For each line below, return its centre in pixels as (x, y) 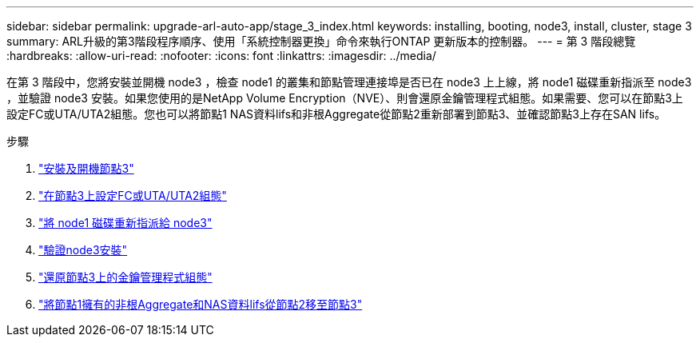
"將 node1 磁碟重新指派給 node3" (125, 223)
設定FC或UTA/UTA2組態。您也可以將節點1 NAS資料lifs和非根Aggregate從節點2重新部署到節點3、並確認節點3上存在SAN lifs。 (336, 114)
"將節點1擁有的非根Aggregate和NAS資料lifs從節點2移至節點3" (201, 304)
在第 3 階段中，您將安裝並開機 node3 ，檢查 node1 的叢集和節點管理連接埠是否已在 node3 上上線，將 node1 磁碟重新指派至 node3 (349, 82)
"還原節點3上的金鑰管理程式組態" (125, 277)
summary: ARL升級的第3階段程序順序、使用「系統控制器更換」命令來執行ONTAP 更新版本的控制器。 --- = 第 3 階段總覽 (321, 41)
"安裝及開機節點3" (86, 168)
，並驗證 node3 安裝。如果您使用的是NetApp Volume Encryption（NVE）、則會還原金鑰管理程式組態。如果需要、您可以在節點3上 (345, 98)
